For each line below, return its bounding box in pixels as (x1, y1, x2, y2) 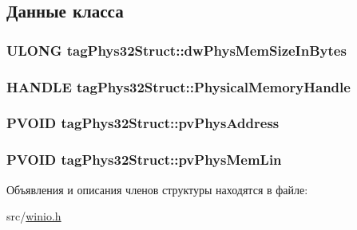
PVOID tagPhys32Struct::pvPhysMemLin (6, 150, 282, 170)
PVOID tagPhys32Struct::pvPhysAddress (6, 113, 280, 133)
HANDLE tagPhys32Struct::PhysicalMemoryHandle (6, 76, 351, 96)
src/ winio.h (6, 208, 61, 224)
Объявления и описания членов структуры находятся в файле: (6, 181, 308, 197)
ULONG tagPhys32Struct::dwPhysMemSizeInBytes (6, 40, 347, 60)
